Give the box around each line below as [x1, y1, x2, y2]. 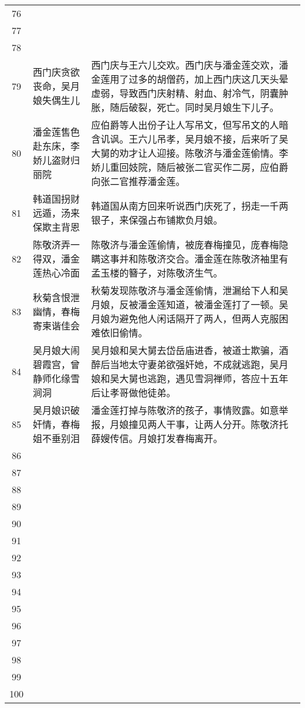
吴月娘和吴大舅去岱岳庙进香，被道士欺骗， [91, 343, 279, 357]
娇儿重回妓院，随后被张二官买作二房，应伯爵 [91, 160, 289, 174]
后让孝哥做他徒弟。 [91, 386, 176, 399]
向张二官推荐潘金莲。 [91, 174, 185, 188]
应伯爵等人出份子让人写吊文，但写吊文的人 [91, 118, 279, 132]
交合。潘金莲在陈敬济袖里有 [166, 252, 289, 265]
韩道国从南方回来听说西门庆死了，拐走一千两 [91, 199, 289, 213]
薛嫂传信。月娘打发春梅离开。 [91, 431, 223, 445]
